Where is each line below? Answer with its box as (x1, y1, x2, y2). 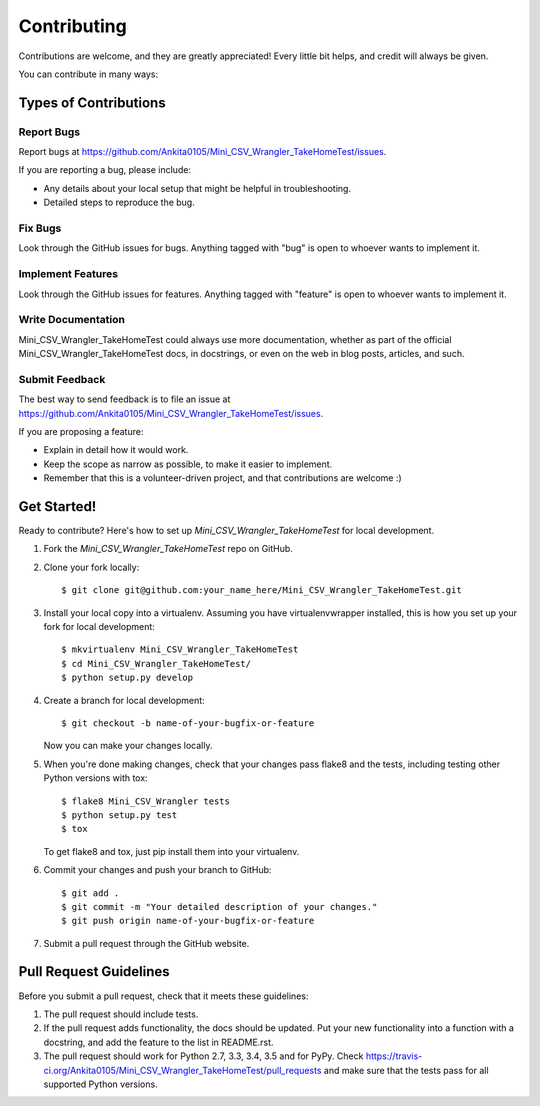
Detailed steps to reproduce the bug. (43, 196, 195, 209)
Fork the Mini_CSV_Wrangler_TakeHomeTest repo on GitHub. (43, 543, 294, 555)
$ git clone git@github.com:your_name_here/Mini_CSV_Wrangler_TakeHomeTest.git (61, 585, 462, 596)
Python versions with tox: (43, 772, 149, 784)
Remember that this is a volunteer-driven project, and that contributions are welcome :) (43, 472, 402, 484)
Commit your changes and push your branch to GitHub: (43, 864, 272, 876)
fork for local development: (43, 621, 155, 633)
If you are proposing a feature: (18, 426, 144, 437)
